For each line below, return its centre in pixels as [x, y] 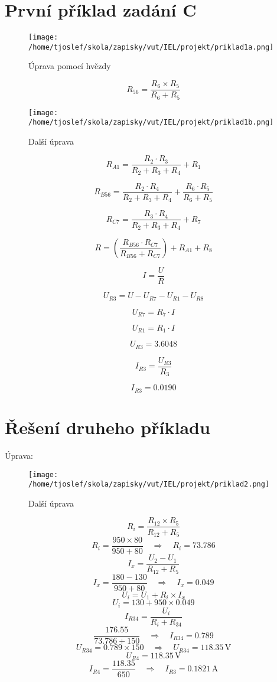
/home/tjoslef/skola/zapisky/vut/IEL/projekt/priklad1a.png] [151, 47]
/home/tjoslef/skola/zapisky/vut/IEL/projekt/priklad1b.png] [151, 123]
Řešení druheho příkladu [107, 427]
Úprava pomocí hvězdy [70, 66]
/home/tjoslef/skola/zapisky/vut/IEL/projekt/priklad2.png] [149, 484]
